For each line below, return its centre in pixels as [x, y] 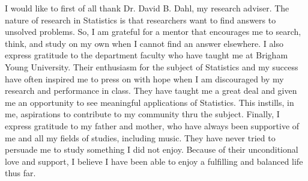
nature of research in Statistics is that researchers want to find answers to [140, 20]
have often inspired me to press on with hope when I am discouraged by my [144, 78]
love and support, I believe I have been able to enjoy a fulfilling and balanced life [154, 161]
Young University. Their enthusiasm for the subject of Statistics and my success [152, 66]
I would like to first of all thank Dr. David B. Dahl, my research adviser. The [147, 8]
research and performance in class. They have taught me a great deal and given [151, 91]
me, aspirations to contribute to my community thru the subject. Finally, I [142, 114]
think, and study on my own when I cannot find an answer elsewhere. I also [144, 43]
